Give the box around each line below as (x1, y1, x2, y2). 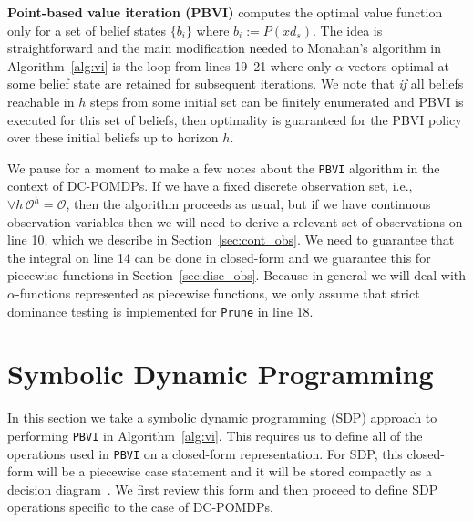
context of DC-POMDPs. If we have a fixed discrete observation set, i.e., (7, 176, 413, 195)
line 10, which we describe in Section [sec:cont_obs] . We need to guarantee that (7, 230, 455, 249)
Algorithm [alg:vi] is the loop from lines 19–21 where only (7, 56, 332, 75)
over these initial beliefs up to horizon (7, 128, 219, 147)
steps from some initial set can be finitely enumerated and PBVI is (89, 91, 464, 110)
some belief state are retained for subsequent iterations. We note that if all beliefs (7, 74, 464, 93)
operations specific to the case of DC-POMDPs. (7, 497, 273, 517)
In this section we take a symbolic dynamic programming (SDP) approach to (7, 408, 437, 427)
